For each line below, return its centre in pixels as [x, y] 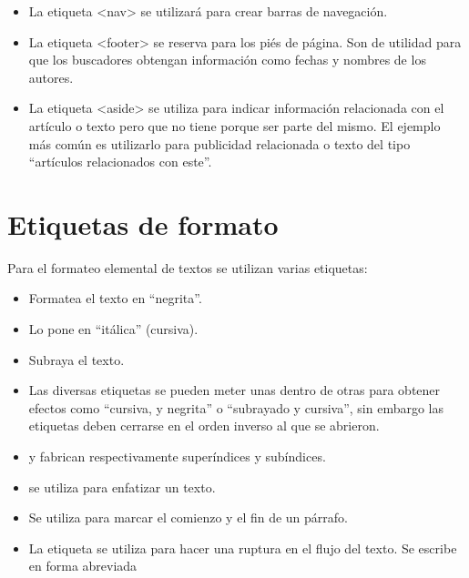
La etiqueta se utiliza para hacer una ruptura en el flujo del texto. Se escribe [243, 548]
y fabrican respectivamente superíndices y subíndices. [177, 456]
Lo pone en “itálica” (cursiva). [113, 329]
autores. [51, 77]
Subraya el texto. [76, 359]
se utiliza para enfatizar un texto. [122, 487]
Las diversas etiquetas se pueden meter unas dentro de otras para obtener [234, 390]
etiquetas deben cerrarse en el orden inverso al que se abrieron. [204, 426]
